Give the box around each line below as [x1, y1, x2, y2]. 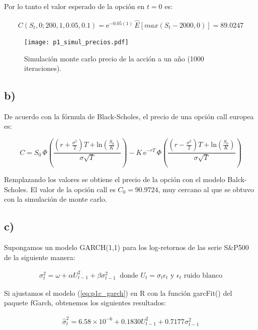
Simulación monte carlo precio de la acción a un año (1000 [24, 53, 204, 63]
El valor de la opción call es [30, 184, 116, 194]
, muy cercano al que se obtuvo [158, 184, 254, 194]
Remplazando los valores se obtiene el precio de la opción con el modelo [4, 174, 225, 185]
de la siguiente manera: [4, 252, 75, 262]
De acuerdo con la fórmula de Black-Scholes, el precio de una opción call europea [4, 111, 254, 121]
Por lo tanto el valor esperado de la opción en [4, 1, 145, 11]
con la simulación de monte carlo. [4, 194, 107, 204]
